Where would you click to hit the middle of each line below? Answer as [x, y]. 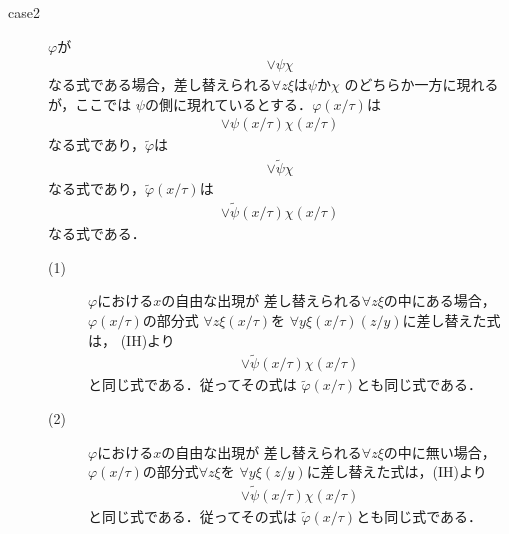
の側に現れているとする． [228, 103]
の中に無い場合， [439, 451]
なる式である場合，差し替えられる [160, 84]
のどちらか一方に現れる [421, 84]
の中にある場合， [439, 300]
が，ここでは [90, 103]
